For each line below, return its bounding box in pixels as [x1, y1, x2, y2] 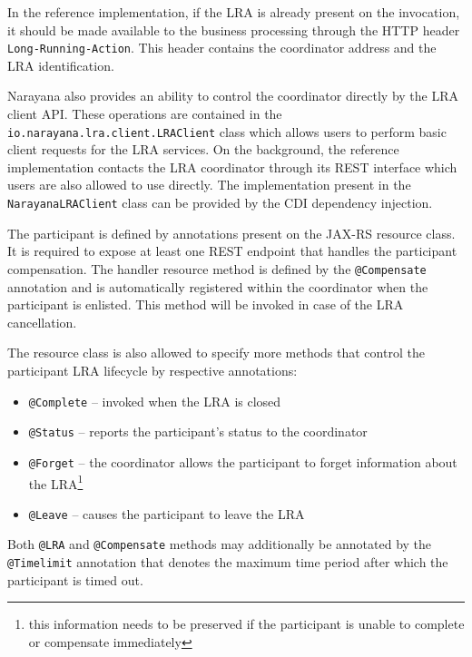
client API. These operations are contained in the [7, 104, 282, 123]
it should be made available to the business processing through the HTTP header [7, 20, 460, 39]
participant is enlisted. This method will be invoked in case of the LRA [7, 295, 404, 314]
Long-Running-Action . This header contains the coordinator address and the [7, 38, 437, 57]
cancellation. [7, 312, 77, 331]
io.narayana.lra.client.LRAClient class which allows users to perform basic [7, 122, 447, 141]
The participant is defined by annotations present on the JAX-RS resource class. [7, 223, 456, 242]
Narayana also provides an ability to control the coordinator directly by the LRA [7, 86, 459, 105]
